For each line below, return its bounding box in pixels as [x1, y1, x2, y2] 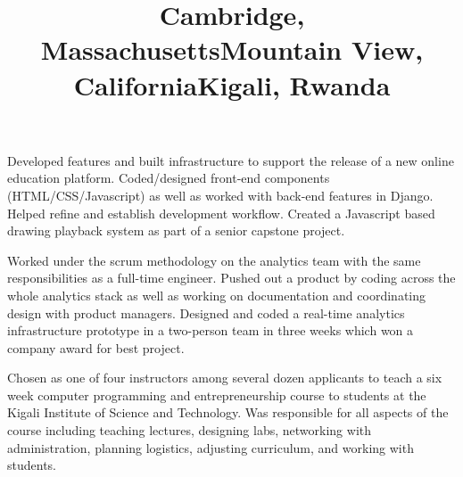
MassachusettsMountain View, [40, 31, 424, 68]
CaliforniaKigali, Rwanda [73, 66, 391, 103]
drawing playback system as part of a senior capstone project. [7, 221, 345, 240]
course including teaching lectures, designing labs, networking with [7, 421, 372, 440]
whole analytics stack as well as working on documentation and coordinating [7, 285, 426, 304]
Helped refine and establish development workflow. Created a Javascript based [7, 203, 435, 222]
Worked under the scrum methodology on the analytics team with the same [7, 251, 421, 269]
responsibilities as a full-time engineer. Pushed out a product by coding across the [7, 268, 456, 287]
